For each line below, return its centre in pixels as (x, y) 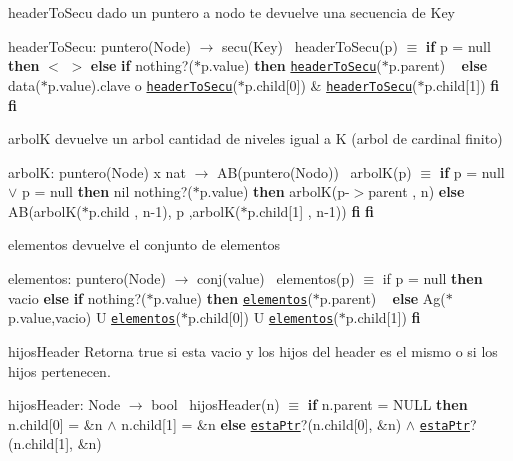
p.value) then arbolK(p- (274, 191)
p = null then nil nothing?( (107, 191)
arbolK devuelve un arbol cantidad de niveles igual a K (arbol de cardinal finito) (255, 138)
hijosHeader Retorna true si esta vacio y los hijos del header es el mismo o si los (253, 350)
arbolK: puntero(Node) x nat (97, 171)
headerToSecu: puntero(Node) (99, 45)
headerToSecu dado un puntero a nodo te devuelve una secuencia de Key (231, 12)
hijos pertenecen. (59, 370)
